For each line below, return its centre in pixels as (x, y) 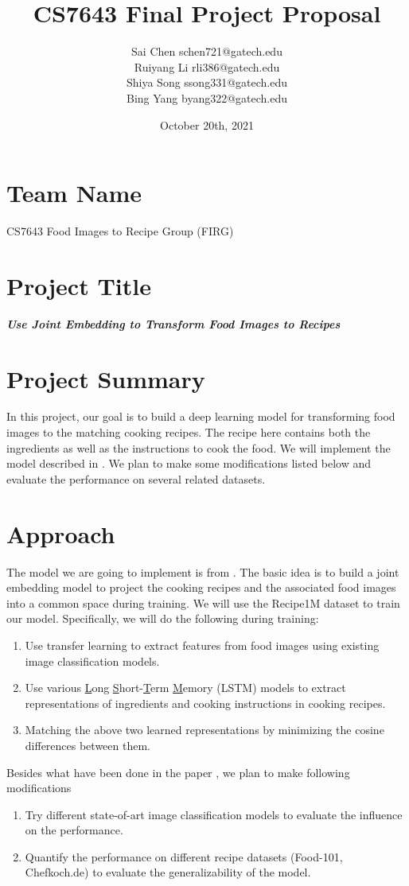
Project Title (79, 285)
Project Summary (106, 378)
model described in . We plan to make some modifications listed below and (189, 463)
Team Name (74, 193)
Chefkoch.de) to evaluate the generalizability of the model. (168, 872)
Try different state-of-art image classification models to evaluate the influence (214, 814)
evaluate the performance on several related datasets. (136, 478)
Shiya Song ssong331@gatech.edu (206, 82)
